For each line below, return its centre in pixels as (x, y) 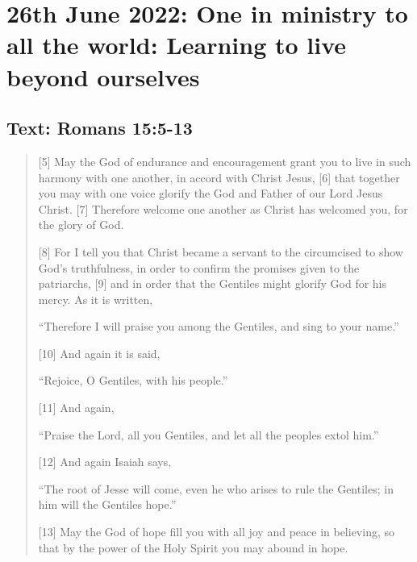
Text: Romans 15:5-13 (100, 128)
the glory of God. (81, 225)
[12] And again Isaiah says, (105, 462)
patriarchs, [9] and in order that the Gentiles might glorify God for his (213, 283)
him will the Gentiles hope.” (107, 504)
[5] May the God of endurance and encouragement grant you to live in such (225, 161)
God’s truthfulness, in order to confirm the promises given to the (199, 267)
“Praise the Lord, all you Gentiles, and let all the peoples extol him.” (208, 434)
